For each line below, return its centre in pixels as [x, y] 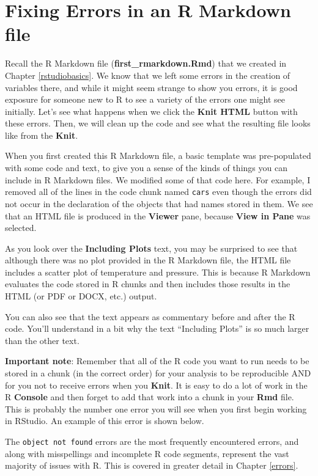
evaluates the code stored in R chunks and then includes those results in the [148, 284]
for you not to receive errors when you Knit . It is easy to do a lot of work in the [156, 385]
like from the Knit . [42, 135]
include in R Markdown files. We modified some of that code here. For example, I [158, 179]
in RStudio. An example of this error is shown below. [105, 421]
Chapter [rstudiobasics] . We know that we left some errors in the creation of [148, 75]
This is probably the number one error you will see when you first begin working [156, 408]
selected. [21, 228]
